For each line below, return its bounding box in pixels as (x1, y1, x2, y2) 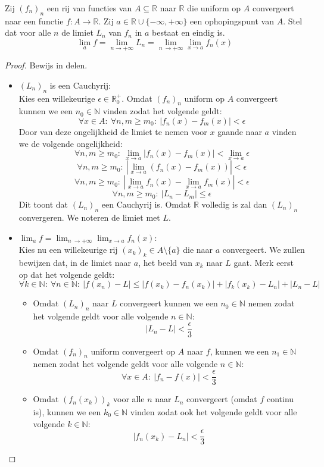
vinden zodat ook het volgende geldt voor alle (130, 405, 297, 418)
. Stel (283, 14, 303, 27)
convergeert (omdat (186, 393, 257, 405)
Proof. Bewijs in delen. (5, 59, 88, 71)
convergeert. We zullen (222, 243, 305, 256)
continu (266, 393, 294, 405)
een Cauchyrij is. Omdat (101, 198, 191, 211)
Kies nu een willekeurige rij (18, 243, 118, 256)
